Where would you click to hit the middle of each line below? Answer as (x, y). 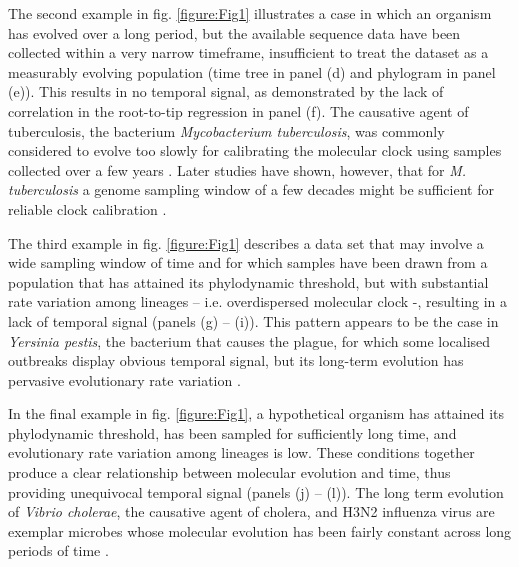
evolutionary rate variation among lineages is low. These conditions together (241, 452)
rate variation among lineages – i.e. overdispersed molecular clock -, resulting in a (258, 301)
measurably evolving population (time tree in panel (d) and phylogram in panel (252, 71)
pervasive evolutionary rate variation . (124, 379)
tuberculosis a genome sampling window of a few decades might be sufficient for (251, 189)
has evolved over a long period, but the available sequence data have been (234, 32)
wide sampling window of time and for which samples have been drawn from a (248, 262)
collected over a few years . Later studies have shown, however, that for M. (237, 169)
